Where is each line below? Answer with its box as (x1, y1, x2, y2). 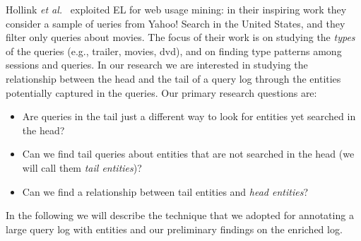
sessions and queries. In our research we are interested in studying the (6, 57, 308, 72)
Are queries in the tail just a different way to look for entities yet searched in (22, 109, 356, 124)
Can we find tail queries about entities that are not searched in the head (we (22, 146, 355, 161)
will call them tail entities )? (22, 160, 142, 175)
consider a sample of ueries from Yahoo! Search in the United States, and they (6, 16, 345, 30)
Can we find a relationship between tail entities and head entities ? (22, 184, 309, 199)
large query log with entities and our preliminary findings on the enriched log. (6, 221, 343, 236)
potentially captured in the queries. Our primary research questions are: (6, 85, 317, 100)
